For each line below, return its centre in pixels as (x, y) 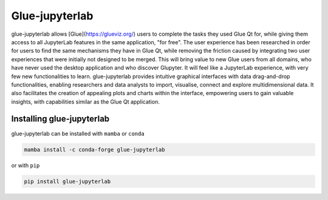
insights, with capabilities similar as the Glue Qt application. (86, 102)
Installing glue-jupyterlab (60, 119)
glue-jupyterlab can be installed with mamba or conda (78, 133)
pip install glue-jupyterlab (67, 181)
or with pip (26, 165)
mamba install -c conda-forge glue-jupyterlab (94, 149)
